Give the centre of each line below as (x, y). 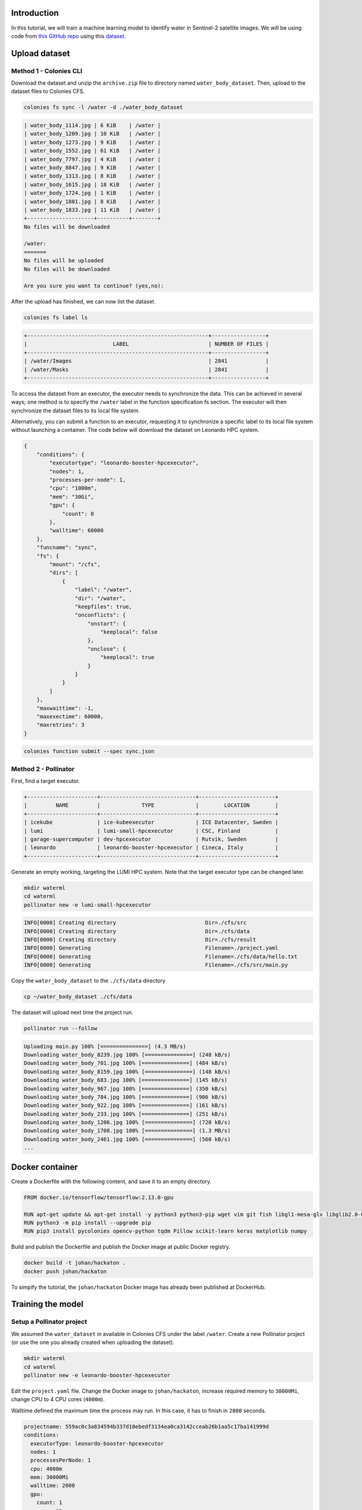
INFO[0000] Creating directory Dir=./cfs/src (135, 923)
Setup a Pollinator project (49, 1322)
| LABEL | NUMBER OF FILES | (146, 344)
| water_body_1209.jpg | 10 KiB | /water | (92, 134)
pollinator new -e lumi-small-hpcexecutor (87, 905)
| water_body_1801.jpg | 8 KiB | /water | (92, 201)
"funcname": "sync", (67, 548)
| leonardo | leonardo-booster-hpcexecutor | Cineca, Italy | (151, 848)
